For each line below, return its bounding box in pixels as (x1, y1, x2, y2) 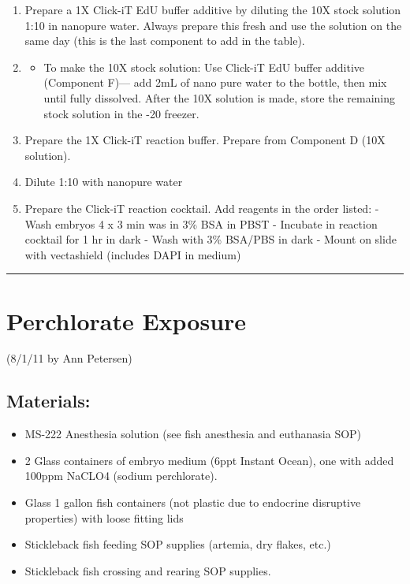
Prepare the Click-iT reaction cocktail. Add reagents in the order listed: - (24, 199, 379, 216)
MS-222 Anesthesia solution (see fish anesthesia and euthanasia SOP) (24, 426, 362, 442)
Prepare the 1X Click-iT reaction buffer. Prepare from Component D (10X (24, 132, 386, 148)
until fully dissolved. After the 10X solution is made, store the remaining (43, 89, 396, 106)
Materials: (6, 389, 91, 413)
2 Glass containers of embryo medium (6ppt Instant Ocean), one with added (24, 452, 394, 468)
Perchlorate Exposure (6, 304, 247, 337)
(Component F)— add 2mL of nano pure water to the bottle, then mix (43, 74, 387, 91)
